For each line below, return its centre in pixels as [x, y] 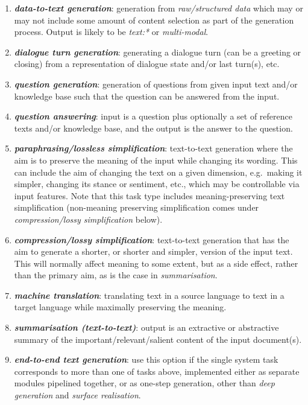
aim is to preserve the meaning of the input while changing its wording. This [156, 160]
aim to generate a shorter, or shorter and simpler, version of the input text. [153, 251]
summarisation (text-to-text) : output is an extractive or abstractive [146, 327]
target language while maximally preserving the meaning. [120, 307]
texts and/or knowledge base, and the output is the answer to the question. [153, 128]
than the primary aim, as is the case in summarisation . [116, 275]
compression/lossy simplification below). [88, 219]
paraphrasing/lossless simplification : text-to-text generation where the [153, 148]
